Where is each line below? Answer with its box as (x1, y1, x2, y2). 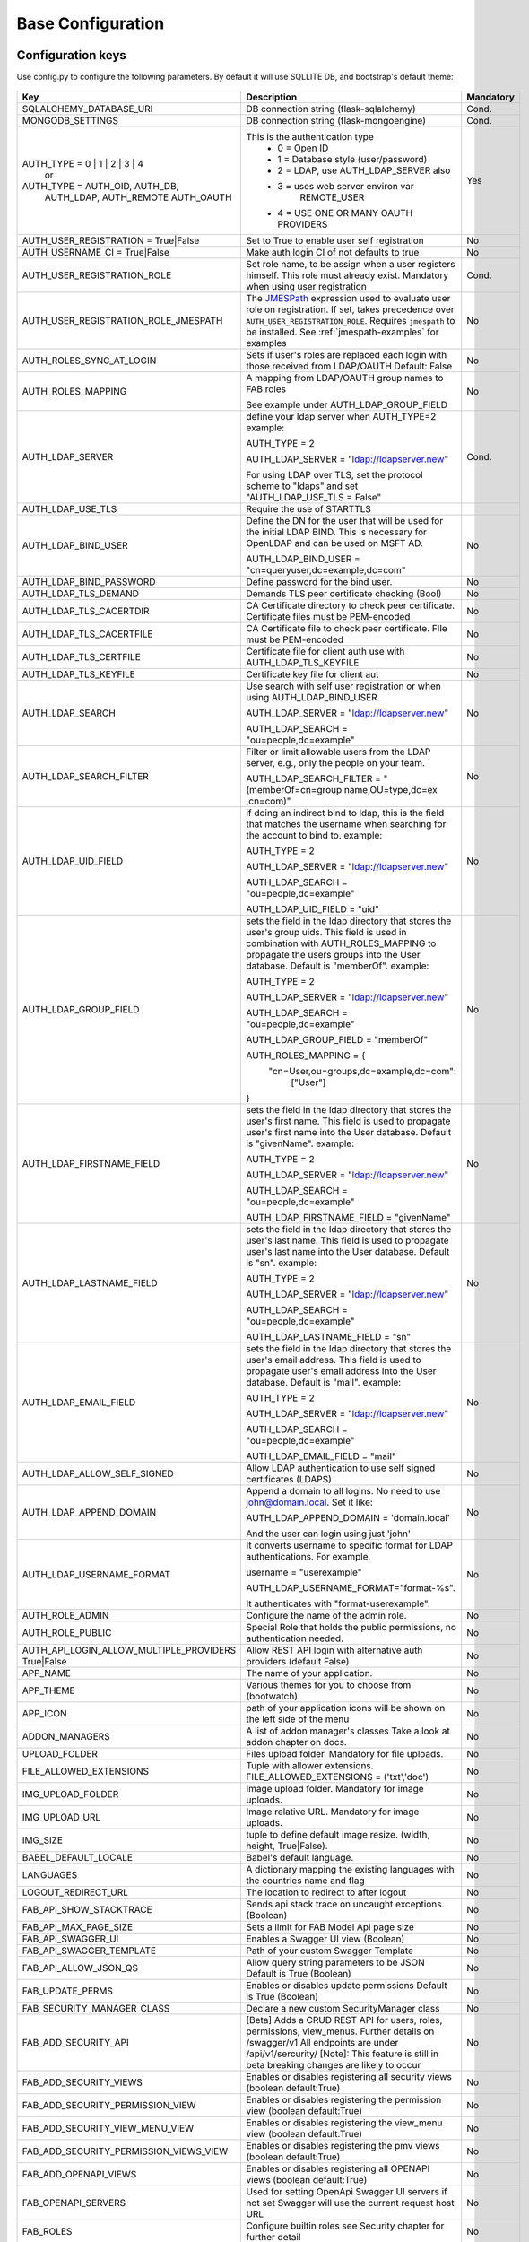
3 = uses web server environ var (277, 180, 414, 193)
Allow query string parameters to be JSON (246, 1956, 425, 1968)
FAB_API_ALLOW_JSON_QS (22, 1962, 139, 1975)
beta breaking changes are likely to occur (246, 2059, 421, 2072)
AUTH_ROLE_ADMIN (22, 1610, 109, 1622)
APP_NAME (22, 1667, 72, 1680)
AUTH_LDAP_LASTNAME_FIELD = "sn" (246, 1331, 412, 1343)
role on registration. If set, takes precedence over (246, 303, 455, 316)
